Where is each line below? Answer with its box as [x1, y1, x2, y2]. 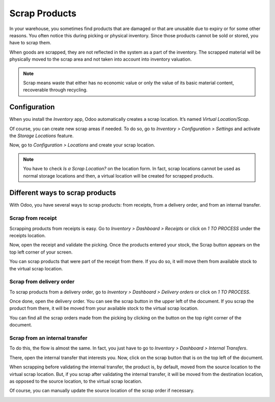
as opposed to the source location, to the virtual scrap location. [9, 378, 143, 384]
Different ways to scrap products [9, 189, 117, 197]
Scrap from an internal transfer [9, 335, 88, 341]
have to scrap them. [9, 40, 51, 46]
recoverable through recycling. [23, 87, 88, 93]
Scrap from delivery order [9, 278, 75, 285]
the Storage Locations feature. [9, 133, 74, 139]
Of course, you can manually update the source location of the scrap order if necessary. [9, 388, 195, 394]
